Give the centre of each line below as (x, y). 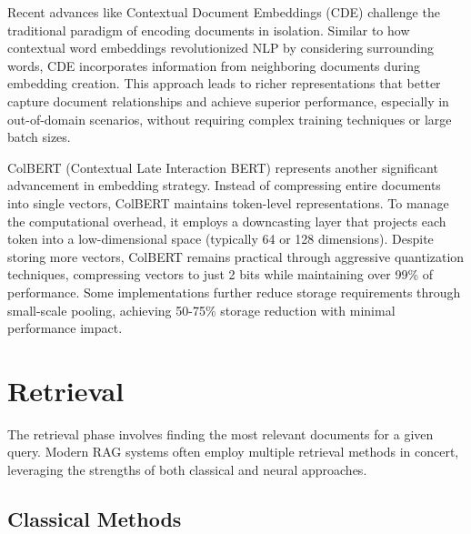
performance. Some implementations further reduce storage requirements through (234, 292)
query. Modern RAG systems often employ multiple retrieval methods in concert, (233, 452)
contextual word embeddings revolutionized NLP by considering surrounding (221, 48)
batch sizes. (39, 137)
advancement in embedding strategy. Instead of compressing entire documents (224, 185)
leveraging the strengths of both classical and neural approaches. (187, 469)
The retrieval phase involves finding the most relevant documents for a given (220, 433)
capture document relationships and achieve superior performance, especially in (228, 101)
